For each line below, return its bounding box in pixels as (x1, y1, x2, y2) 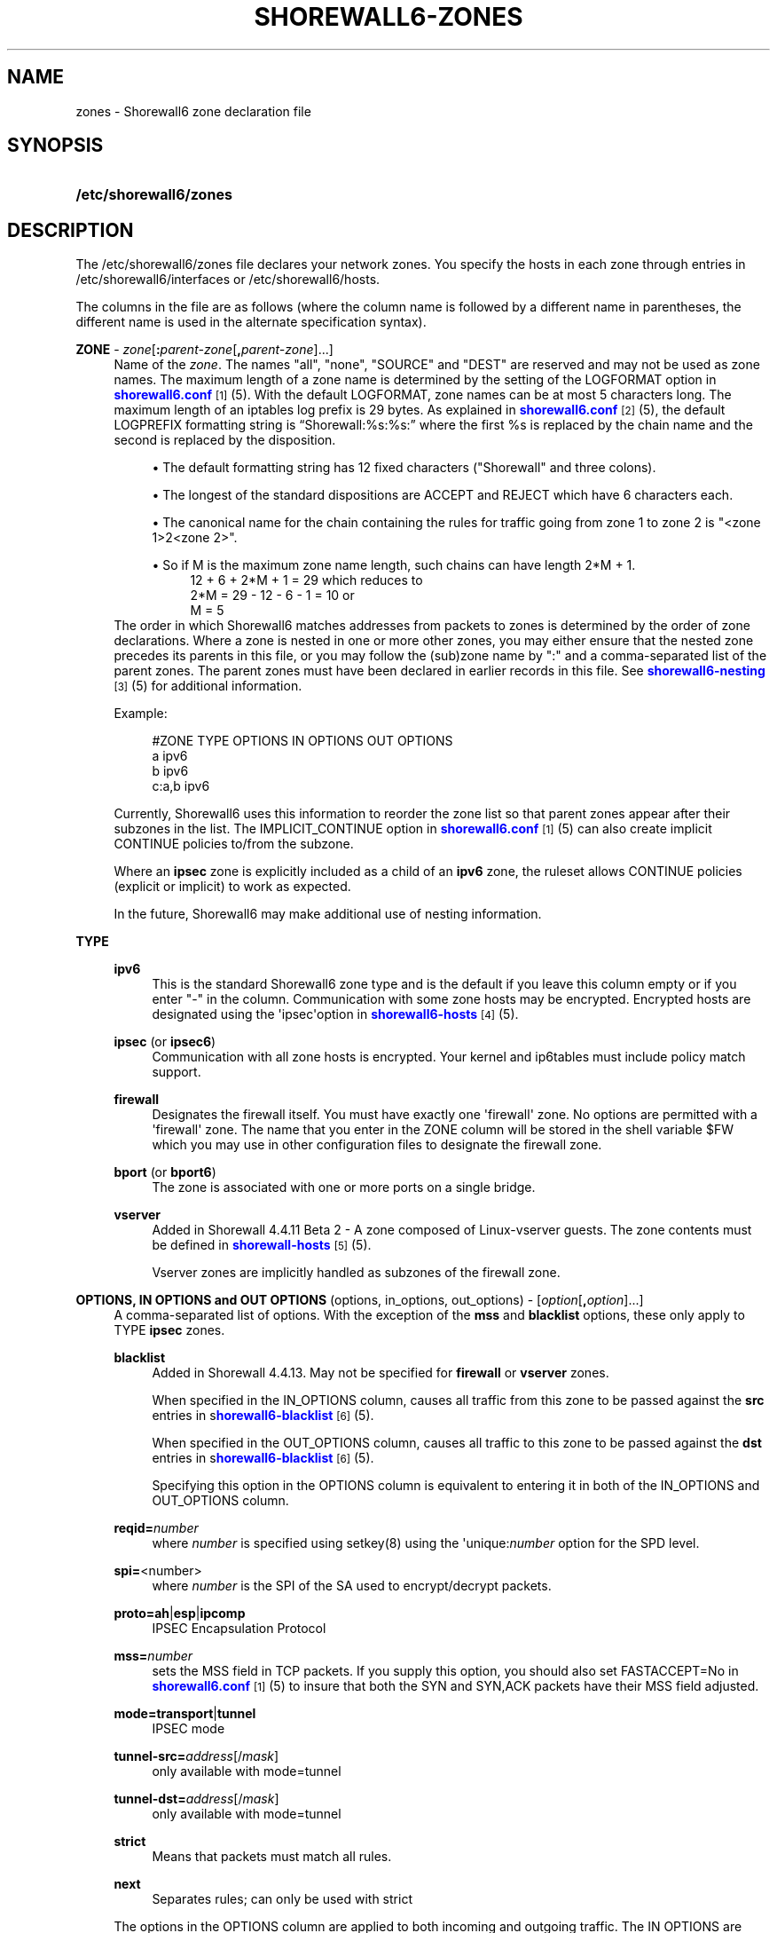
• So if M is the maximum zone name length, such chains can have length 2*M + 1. (152, 557, 636, 573)
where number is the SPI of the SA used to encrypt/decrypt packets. (152, 1578, 552, 1594)
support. (152, 1064, 201, 1080)
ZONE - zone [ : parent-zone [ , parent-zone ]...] (75, 342, 334, 358)
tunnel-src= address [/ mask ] (114, 1748, 279, 1764)
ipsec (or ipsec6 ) (114, 1034, 216, 1050)
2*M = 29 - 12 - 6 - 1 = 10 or (190, 588, 355, 604)
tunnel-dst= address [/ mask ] (114, 1791, 279, 1807)
